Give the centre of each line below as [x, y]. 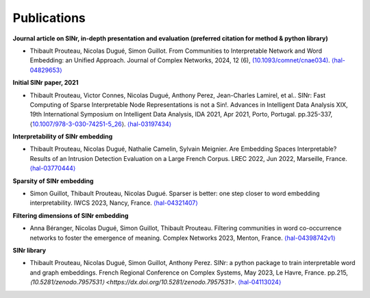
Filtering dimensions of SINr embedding [71, 215]
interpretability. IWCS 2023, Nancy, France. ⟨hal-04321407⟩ [114, 203]
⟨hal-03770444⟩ [53, 169]
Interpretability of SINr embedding [63, 136]
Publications [49, 18]
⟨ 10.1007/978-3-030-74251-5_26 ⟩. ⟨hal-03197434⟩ [100, 124]
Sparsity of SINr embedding [53, 181]
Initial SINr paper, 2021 [46, 83]
